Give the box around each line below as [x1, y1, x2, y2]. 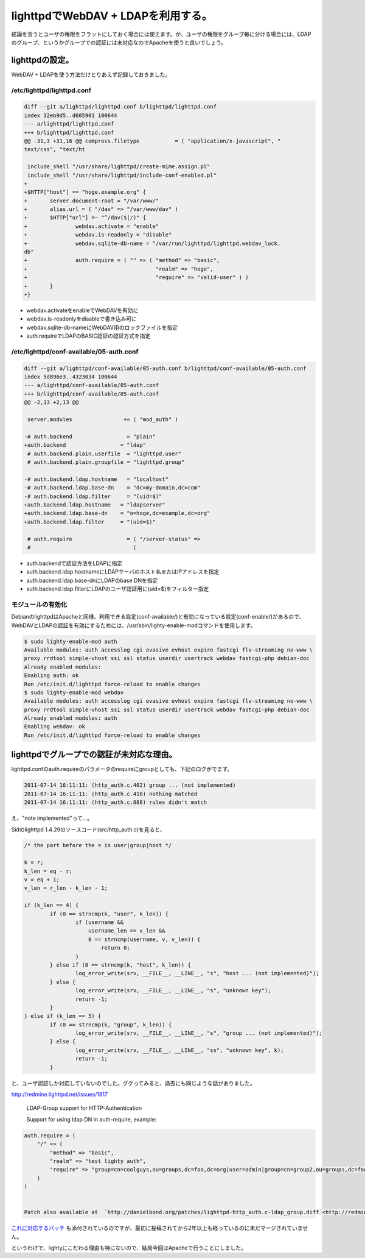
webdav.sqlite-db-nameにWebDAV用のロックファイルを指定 [26, 324, 178, 331]
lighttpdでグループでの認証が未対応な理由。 [11, 750, 178, 760]
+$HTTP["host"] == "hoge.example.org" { [24, 189, 146, 196]
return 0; [100, 945, 130, 951]
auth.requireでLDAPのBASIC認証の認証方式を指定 [26, 332, 151, 339]
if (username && [75, 919, 124, 926]
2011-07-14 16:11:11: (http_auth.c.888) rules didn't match [24, 799, 207, 806]
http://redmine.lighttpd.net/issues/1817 [11, 1091, 108, 1098]
